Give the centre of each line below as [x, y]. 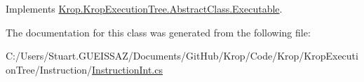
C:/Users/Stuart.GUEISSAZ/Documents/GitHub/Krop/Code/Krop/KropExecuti [182, 56]
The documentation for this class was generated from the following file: [158, 32]
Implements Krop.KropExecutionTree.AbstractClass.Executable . [144, 8]
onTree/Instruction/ [49, 69]
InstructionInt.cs [127, 69]
